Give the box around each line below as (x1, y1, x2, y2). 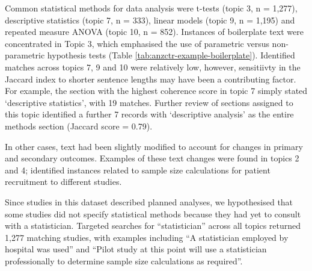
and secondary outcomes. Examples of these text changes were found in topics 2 (5, 152, 299, 164)
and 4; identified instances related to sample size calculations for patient (5, 163, 271, 176)
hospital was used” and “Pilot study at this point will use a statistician (5, 243, 267, 255)
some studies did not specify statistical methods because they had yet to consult (5, 207, 301, 220)
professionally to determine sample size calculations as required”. (5, 254, 243, 267)
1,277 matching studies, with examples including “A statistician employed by (5, 231, 289, 243)
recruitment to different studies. (5, 175, 122, 188)
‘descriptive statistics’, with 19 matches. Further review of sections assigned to (5, 96, 293, 108)
